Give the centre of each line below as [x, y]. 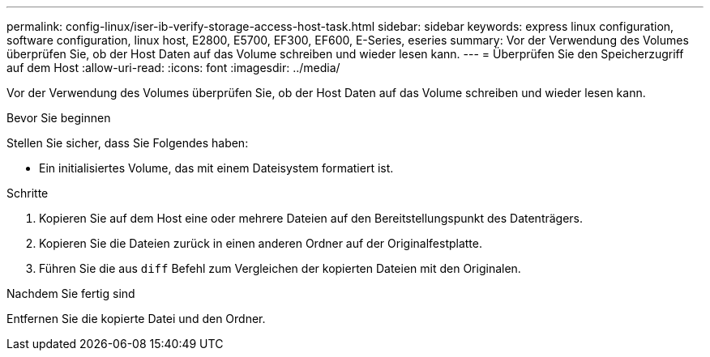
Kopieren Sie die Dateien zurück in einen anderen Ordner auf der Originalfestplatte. [261, 243]
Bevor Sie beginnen [59, 118]
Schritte [28, 193]
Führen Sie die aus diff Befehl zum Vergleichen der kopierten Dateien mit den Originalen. [280, 268]
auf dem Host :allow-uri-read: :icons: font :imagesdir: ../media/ [173, 68]
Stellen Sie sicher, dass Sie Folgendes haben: [128, 143]
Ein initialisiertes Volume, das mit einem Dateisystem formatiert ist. [216, 168]
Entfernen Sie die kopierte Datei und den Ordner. [136, 319]
